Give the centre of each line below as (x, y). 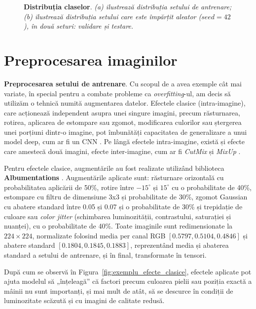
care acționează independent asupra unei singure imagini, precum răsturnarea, (122, 112)
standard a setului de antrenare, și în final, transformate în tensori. (105, 255)
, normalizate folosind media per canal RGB (99, 235)
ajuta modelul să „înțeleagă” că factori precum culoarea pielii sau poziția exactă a (128, 281)
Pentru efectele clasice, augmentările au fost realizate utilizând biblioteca (114, 168)
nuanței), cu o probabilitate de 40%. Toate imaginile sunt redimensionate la (118, 226)
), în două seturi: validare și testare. (79, 26)
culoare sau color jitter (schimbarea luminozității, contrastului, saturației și (118, 216)
